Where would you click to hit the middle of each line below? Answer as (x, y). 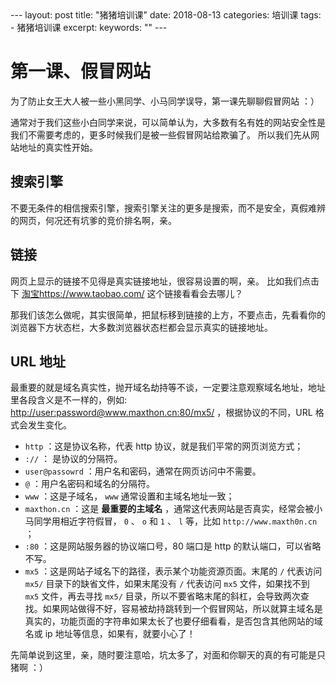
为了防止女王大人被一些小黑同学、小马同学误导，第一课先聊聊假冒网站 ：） (165, 101)
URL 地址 (38, 361)
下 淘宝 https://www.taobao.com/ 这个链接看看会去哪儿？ (127, 293)
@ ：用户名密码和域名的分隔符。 (89, 484)
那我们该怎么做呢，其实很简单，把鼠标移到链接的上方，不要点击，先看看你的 (168, 314)
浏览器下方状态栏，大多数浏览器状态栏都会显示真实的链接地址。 (141, 327)
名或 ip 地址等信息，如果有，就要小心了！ (110, 634)
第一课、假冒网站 (81, 71)
